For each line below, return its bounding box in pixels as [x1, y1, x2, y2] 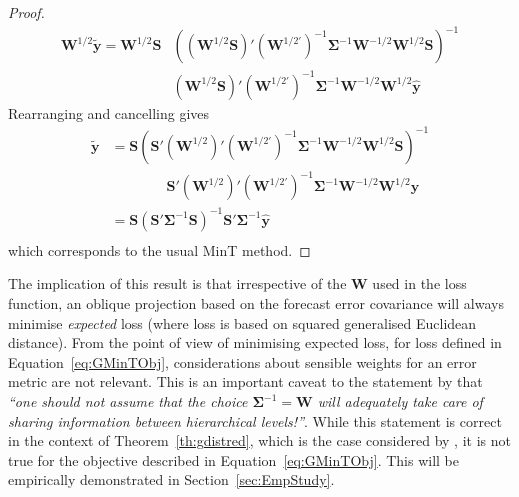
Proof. [8, 2, 45, 22]
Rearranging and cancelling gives [8, 102, 210, 123]
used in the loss [372, 273, 467, 294]
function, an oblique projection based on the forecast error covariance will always [8, 293, 504, 314]
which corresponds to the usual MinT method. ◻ [8, 239, 311, 260]
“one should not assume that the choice [8, 391, 248, 412]
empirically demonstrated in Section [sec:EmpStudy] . [8, 469, 335, 490]
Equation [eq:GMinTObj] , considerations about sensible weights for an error [8, 351, 477, 372]
